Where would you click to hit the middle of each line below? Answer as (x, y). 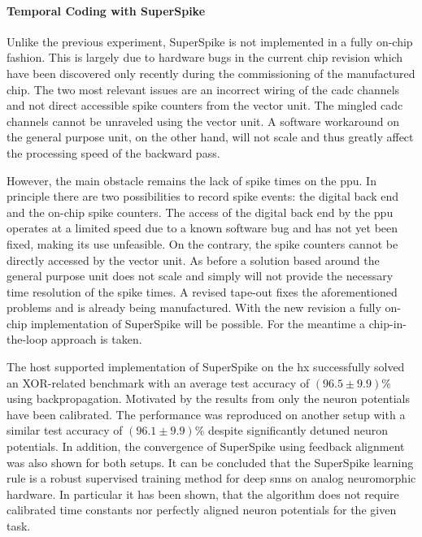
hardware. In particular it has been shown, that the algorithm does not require (203, 494)
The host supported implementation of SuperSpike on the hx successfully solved (206, 367)
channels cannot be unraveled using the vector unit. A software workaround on (203, 121)
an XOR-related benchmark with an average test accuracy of (158, 382)
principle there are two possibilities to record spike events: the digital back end (203, 196)
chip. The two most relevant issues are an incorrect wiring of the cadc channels (203, 89)
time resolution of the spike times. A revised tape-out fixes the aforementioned (202, 291)
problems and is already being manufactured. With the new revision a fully (194, 307)
